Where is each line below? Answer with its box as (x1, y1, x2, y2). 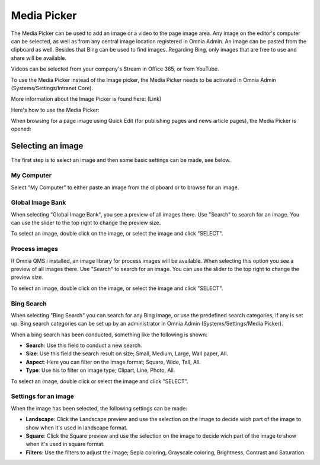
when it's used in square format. (25, 441, 105, 448)
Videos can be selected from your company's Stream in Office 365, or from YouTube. (11, 65, 219, 72)
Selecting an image (11, 141, 84, 151)
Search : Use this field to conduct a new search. (25, 342, 142, 349)
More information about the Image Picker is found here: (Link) (11, 95, 162, 103)
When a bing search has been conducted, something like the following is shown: (11, 331, 207, 338)
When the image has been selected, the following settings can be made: (11, 405, 188, 412)
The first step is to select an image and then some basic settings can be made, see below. (11, 157, 231, 164)
